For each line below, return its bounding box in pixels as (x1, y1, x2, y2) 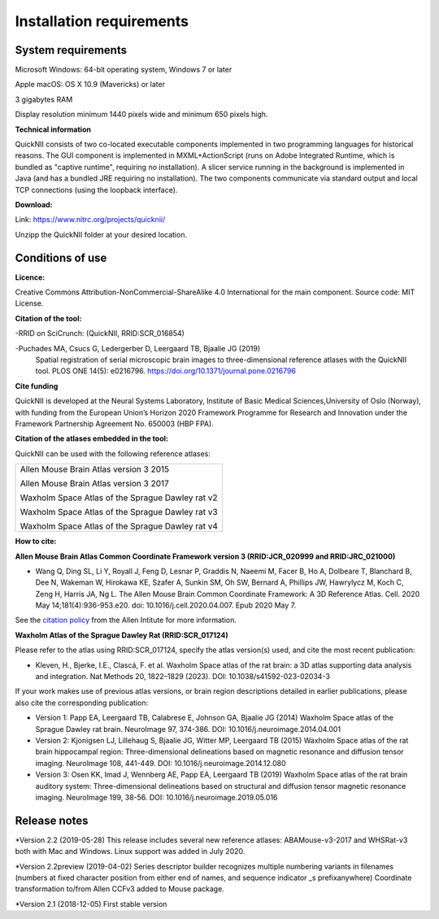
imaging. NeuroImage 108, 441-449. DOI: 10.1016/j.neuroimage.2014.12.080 (35, 758, 286, 768)
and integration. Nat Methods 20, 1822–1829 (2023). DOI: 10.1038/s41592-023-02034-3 (35, 672, 331, 682)
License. (15, 298, 44, 308)
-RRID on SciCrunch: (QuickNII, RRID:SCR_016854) (15, 329, 185, 338)
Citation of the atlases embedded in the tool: (15, 433, 168, 443)
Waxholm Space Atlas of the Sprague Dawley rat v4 (20, 520, 219, 532)
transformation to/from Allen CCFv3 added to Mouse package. (15, 884, 225, 894)
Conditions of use (15, 250, 107, 264)
